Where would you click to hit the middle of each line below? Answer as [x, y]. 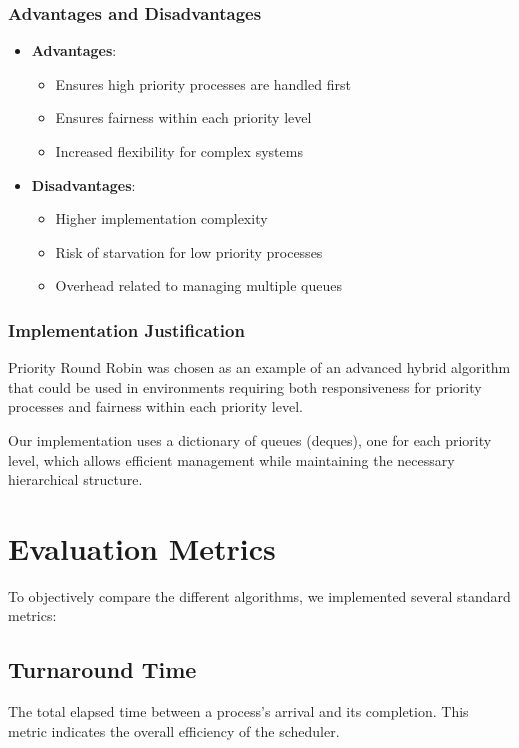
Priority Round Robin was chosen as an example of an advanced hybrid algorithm [259, 367]
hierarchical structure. [75, 479]
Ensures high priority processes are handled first [203, 83]
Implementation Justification [126, 329]
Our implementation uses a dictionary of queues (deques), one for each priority [250, 439]
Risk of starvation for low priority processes [189, 251]
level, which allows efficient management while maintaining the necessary [231, 459]
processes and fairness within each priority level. [155, 406]
